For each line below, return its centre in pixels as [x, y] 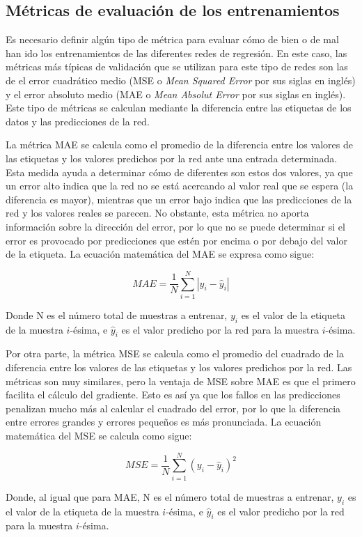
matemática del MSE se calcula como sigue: [99, 435]
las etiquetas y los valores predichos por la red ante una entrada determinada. [172, 158]
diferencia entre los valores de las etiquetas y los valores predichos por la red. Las [179, 367]
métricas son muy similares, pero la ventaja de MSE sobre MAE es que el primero [181, 381]
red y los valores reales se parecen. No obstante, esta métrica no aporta [157, 213]
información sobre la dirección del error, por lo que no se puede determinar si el [175, 226]
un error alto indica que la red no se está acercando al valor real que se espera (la [180, 186]
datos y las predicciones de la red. [78, 121]
